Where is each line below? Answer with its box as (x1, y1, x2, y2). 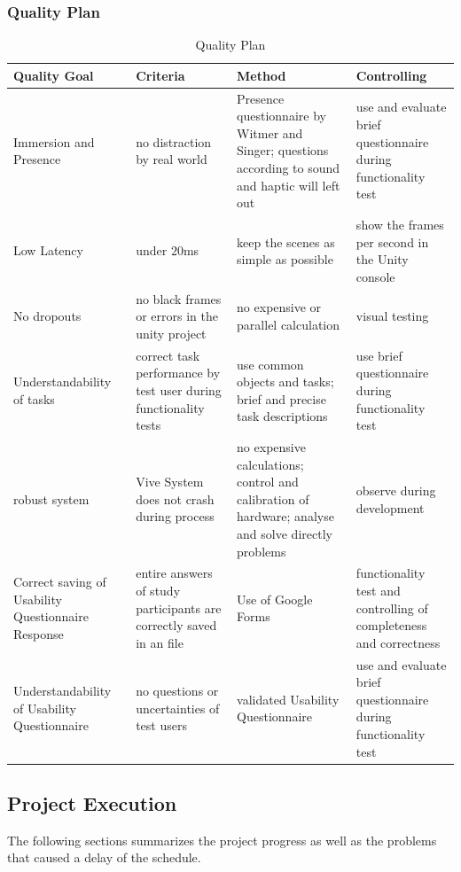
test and (356, 580, 401, 599)
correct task (136, 346, 200, 364)
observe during (356, 480, 436, 499)
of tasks (13, 389, 55, 408)
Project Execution (7, 790, 177, 817)
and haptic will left (237, 175, 340, 194)
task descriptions (237, 407, 328, 425)
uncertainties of (136, 698, 220, 717)
